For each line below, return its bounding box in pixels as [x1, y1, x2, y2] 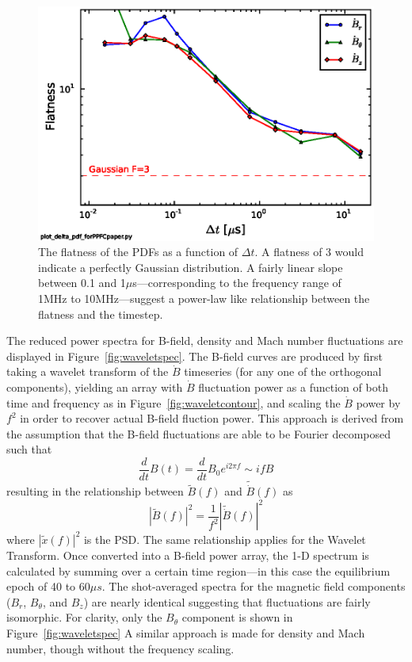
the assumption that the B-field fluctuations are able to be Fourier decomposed [6, 425, 391, 442]
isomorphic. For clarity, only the [6, 609, 162, 626]
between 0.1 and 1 [38, 274, 126, 291]
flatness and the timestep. [38, 305, 163, 322]
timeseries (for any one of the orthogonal [184, 363, 382, 380]
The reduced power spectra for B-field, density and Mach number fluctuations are [6, 332, 403, 349]
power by [356, 394, 401, 411]
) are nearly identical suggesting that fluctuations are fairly [83, 593, 371, 610]
